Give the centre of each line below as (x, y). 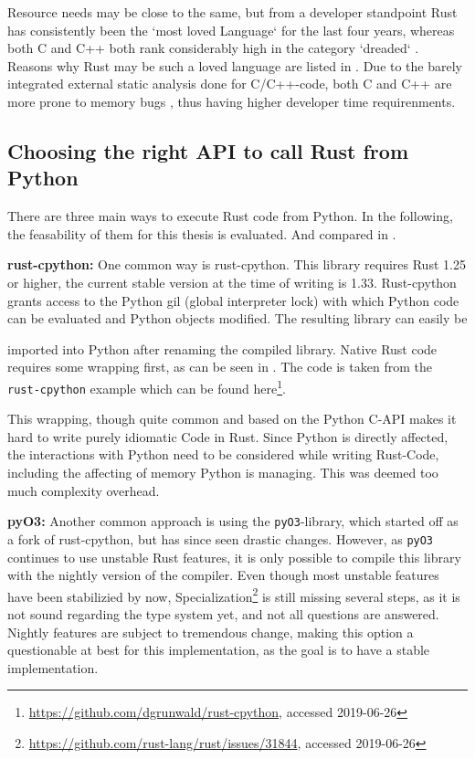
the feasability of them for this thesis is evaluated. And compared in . (202, 233)
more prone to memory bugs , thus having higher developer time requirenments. (232, 101)
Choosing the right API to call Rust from (208, 150)
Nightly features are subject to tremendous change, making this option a (211, 632)
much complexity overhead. (84, 490)
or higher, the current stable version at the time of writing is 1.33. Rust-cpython (232, 282)
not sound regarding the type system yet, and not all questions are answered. (223, 613)
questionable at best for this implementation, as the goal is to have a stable (219, 650)
